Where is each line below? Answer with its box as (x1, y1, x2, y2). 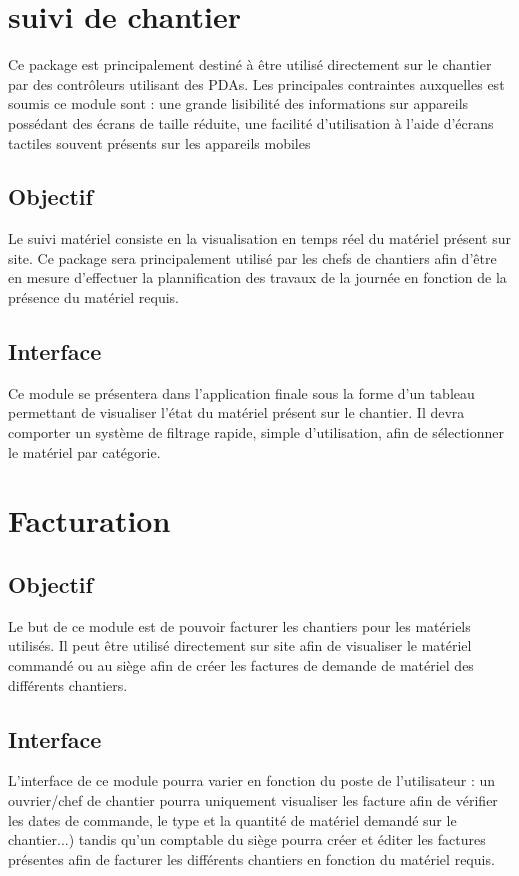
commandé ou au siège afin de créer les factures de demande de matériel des (8, 655, 474, 676)
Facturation (8, 500, 171, 541)
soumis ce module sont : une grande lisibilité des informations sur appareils (8, 93, 469, 114)
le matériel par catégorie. (8, 441, 161, 462)
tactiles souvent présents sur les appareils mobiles (8, 132, 311, 153)
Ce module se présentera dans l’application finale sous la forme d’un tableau (8, 382, 475, 403)
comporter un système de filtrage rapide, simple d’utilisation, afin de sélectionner (8, 422, 505, 443)
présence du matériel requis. (8, 287, 179, 308)
